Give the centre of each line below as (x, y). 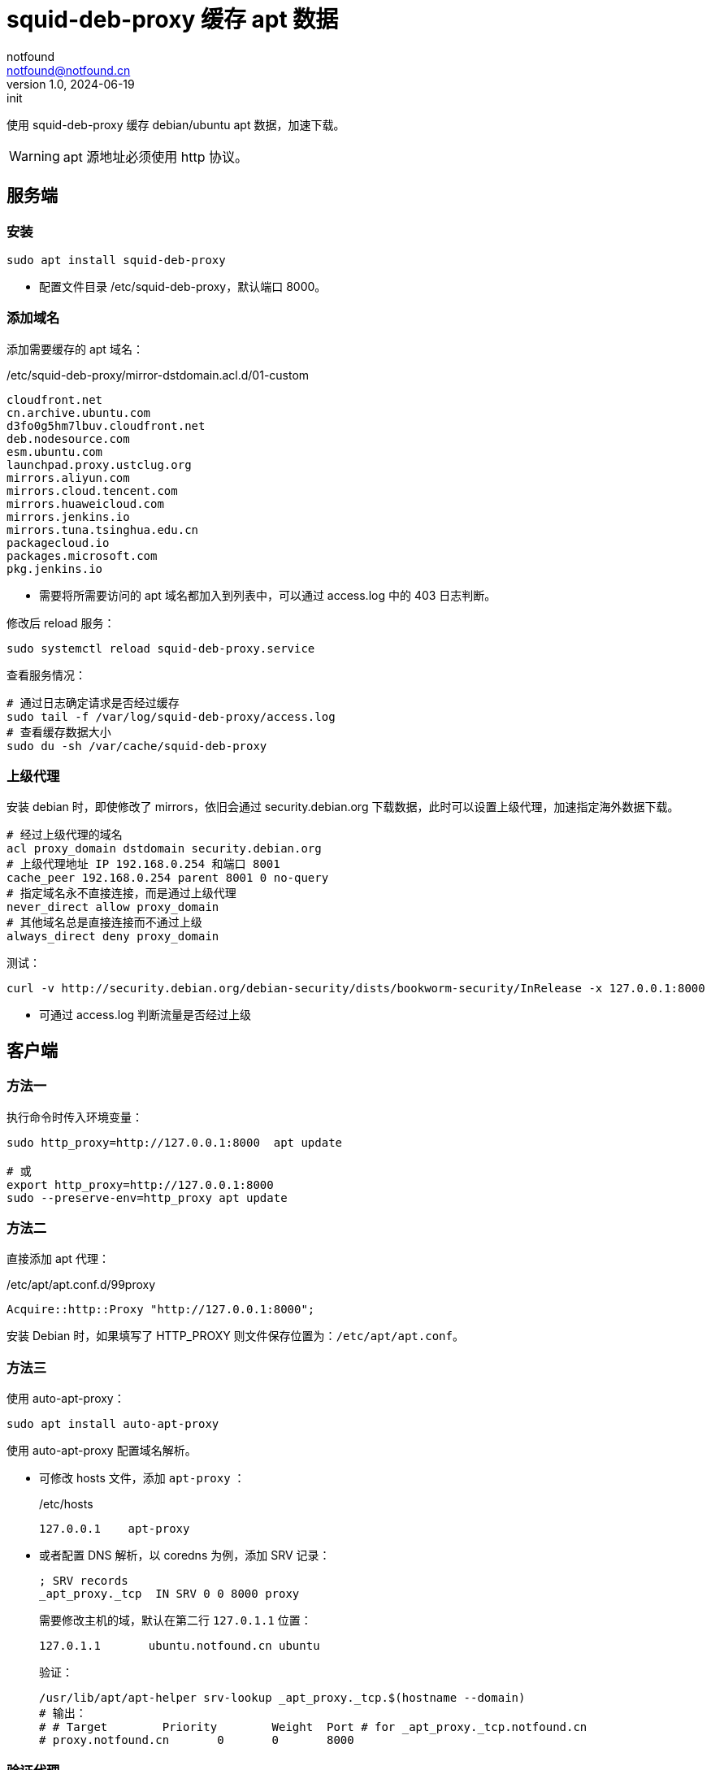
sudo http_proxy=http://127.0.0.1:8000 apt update (175, 1142)
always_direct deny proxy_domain (113, 937)
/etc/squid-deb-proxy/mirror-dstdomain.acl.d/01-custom (158, 375)
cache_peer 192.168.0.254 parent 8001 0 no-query (168, 878)
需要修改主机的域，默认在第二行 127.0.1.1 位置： (176, 1620)
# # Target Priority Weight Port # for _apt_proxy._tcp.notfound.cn (313, 1727)
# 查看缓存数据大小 (59, 732)
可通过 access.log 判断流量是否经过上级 (145, 1015)
